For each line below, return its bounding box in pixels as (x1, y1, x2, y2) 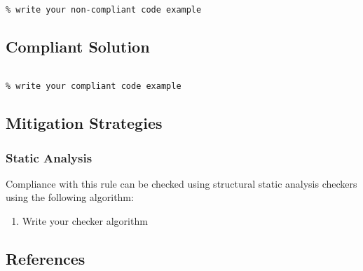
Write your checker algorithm (22, 214, 148, 228)
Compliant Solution (6, 35, 150, 57)
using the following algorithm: (6, 190, 134, 204)
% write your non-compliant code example (6, 4, 202, 15)
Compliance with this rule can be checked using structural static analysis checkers (6, 176, 357, 190)
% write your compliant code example (6, 81, 181, 92)
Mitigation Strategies (6, 112, 163, 134)
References (6, 248, 85, 269)
